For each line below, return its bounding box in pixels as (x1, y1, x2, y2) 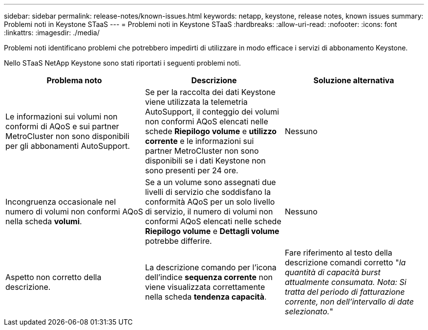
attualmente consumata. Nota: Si (284, 277, 407, 287)
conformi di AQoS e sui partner (5, 121, 119, 131)
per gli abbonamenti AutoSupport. (5, 141, 130, 151)
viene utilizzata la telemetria (145, 97, 248, 107)
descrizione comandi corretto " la (284, 258, 406, 267)
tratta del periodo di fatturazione (284, 287, 405, 297)
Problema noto (46, 75, 102, 85)
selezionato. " (284, 306, 333, 316)
